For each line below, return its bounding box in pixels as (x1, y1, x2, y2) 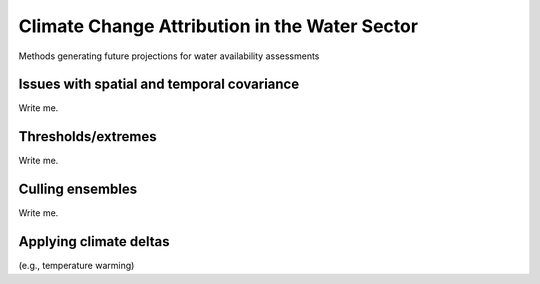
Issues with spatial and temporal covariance (18, 76, 300, 93)
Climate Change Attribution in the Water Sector (18, 15, 419, 37)
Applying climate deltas (18, 233, 170, 250)
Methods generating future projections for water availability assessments (18, 50, 320, 62)
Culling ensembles (18, 181, 138, 198)
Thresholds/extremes (18, 128, 157, 145)
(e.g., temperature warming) (18, 260, 135, 272)
